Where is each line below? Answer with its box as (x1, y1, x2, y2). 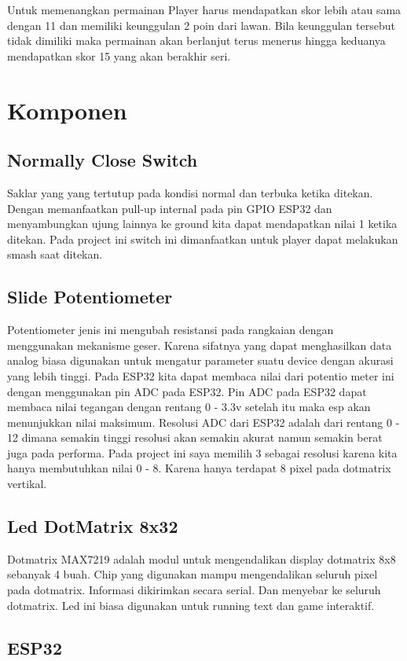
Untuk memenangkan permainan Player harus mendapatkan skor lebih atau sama (7, 2, 401, 17)
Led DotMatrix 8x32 (7, 514, 178, 538)
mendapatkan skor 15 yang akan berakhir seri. (7, 47, 231, 64)
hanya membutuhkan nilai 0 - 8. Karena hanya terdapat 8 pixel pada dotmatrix (7, 460, 391, 476)
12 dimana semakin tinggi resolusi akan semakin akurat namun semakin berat (7, 429, 383, 446)
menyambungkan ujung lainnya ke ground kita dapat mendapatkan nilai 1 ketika (7, 215, 398, 232)
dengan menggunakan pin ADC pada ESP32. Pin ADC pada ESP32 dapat (7, 383, 367, 399)
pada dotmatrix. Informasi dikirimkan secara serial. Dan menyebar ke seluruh (7, 582, 381, 598)
